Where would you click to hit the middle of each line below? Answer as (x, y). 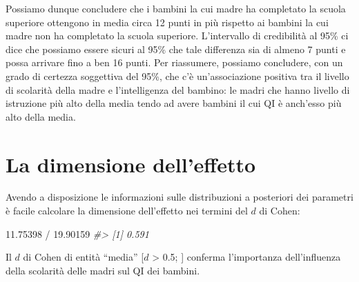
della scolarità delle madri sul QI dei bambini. (103, 270)
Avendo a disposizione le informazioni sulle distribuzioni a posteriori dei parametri (179, 197)
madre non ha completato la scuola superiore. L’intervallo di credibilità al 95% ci (177, 36)
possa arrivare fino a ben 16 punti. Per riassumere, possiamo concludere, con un (174, 62)
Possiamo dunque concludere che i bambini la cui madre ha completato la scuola (176, 8)
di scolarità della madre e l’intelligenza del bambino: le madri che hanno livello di (178, 89)
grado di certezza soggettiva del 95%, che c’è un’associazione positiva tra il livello (177, 75)
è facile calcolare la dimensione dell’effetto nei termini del (127, 211)
